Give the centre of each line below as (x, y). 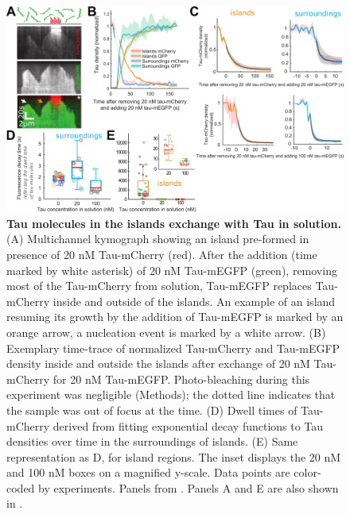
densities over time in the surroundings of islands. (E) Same (152, 441)
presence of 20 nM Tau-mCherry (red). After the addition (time (162, 254)
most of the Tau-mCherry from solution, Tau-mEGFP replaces (159, 286)
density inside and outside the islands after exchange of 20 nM (158, 363)
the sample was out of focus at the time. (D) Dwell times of (152, 410)
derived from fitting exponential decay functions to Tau (188, 425)
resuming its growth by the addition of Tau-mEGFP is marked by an (175, 317)
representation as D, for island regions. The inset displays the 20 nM (174, 456)
